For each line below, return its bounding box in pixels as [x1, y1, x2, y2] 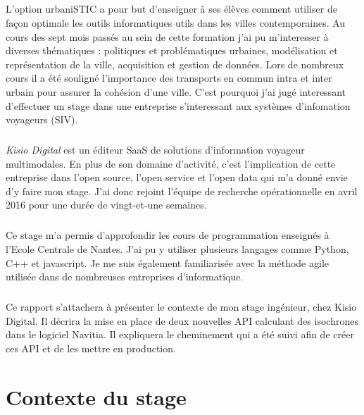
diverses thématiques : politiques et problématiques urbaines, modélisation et [6, 43, 338, 58]
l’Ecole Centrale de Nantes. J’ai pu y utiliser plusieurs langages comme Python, [6, 242, 349, 256]
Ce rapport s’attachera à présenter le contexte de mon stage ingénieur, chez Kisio [6, 299, 357, 314]
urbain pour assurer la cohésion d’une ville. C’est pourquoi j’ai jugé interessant [6, 84, 346, 99]
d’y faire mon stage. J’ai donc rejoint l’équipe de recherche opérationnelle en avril [6, 183, 358, 198]
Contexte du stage [6, 382, 187, 411]
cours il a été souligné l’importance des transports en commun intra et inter [6, 70, 332, 85]
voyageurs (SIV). [6, 112, 78, 127]
